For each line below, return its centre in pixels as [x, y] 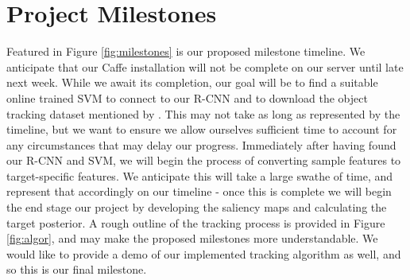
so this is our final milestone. [77, 269]
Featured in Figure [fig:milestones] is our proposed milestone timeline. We [186, 51]
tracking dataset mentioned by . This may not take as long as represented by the [203, 113]
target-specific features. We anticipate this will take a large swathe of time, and [200, 175]
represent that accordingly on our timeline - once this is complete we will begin [199, 191]
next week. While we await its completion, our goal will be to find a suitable [192, 82]
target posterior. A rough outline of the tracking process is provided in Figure [196, 222]
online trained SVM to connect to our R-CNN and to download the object [187, 97]
